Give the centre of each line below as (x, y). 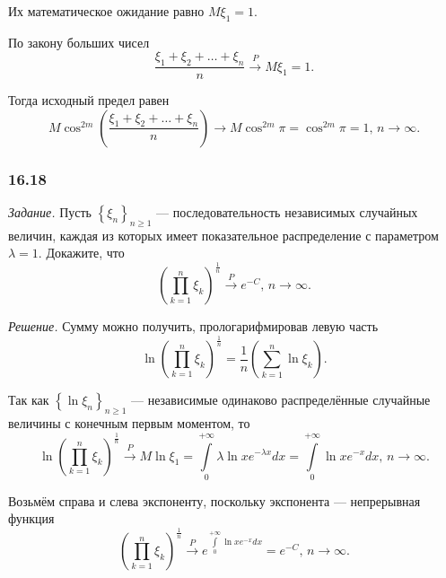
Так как (29, 400)
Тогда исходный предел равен (89, 100)
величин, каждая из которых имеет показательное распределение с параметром (223, 235)
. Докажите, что (81, 253)
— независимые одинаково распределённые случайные (281, 400)
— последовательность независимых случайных (287, 212)
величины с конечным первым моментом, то (129, 423)
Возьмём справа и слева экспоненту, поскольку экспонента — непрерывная (214, 500)
